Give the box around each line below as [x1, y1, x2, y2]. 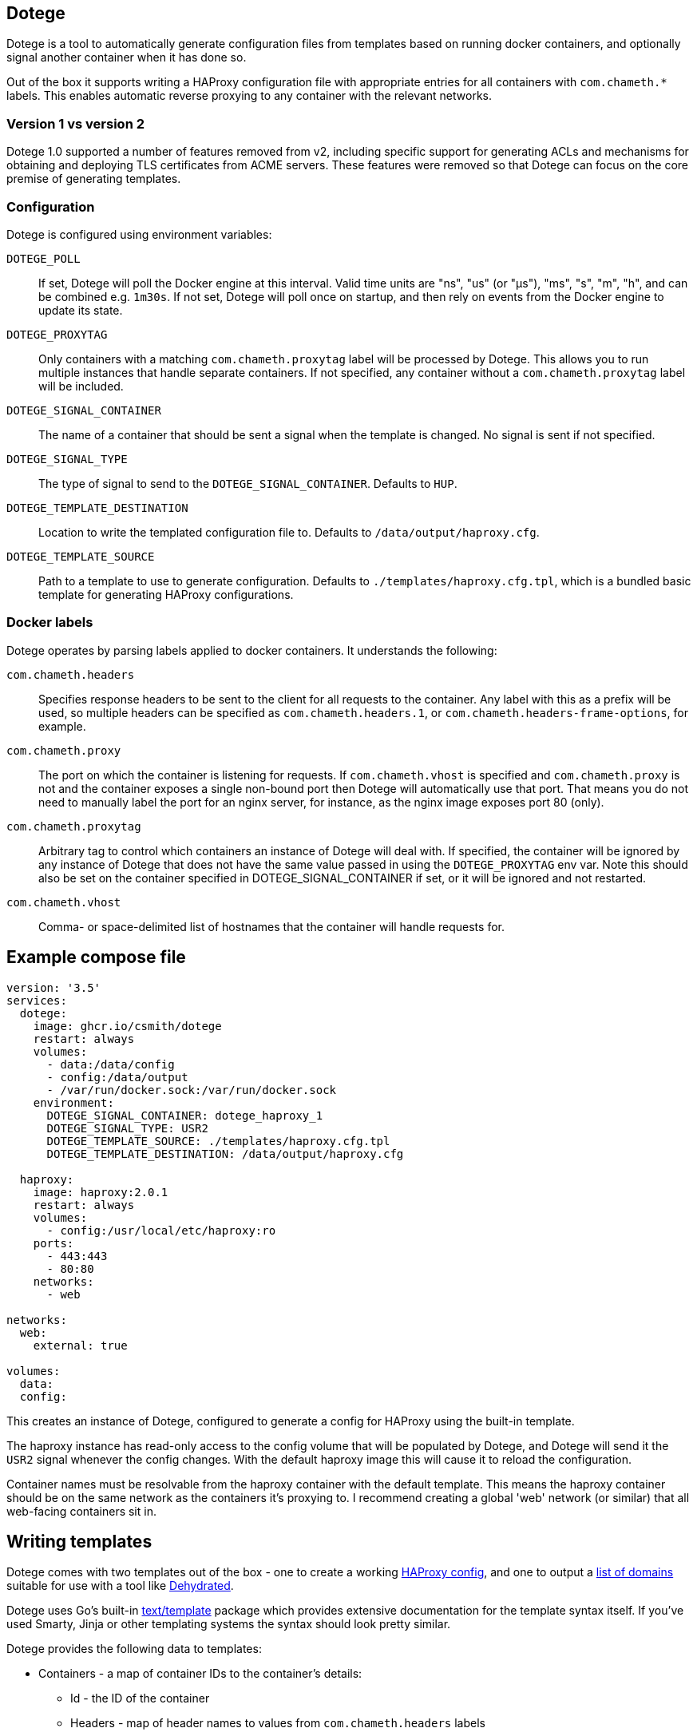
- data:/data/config [46, 1057, 175, 1071]
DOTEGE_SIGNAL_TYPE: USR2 [46, 1121, 208, 1135]
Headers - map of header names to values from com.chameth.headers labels [70, 1716, 485, 1730]
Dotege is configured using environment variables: [6, 227, 272, 241]
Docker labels [6, 614, 93, 631]
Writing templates [6, 1531, 152, 1552]
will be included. [38, 379, 124, 393]
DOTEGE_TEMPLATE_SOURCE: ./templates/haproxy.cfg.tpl [46, 1134, 390, 1147]
